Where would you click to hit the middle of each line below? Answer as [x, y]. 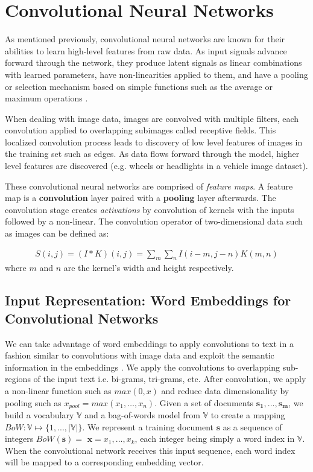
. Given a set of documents [204, 402]
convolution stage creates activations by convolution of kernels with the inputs [150, 209]
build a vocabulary [40, 415]
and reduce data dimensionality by [225, 391]
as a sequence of [252, 426]
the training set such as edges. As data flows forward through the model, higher [152, 154]
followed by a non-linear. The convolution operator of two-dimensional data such [154, 221]
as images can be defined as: [57, 233]
